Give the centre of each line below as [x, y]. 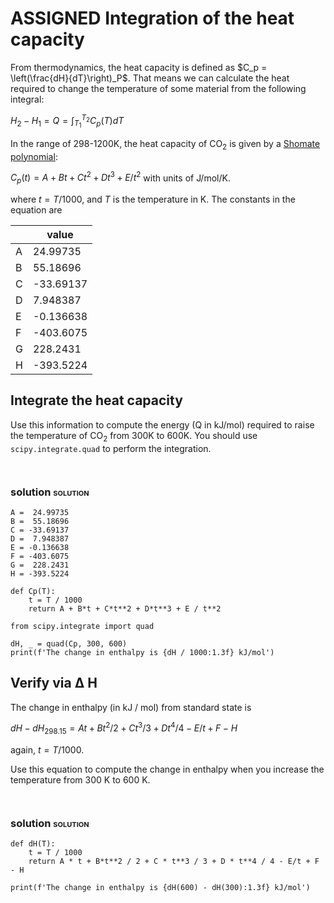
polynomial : [34, 156]
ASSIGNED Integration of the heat [152, 18]
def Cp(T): [33, 591]
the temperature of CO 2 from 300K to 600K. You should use [134, 436]
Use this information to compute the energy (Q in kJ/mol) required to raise [162, 424]
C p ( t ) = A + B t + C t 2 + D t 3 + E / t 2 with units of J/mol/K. [120, 178]
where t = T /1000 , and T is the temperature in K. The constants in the [153, 199]
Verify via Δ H [54, 683]
